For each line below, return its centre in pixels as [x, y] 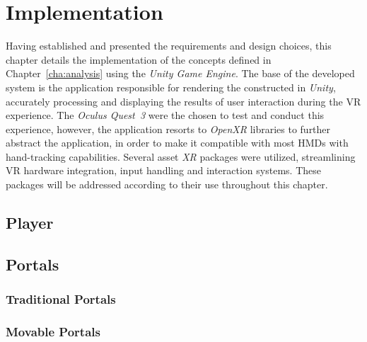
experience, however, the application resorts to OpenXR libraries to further [168, 129]
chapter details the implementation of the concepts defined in [139, 59]
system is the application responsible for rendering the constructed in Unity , [171, 87]
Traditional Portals [61, 299]
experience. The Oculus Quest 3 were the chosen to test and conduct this [165, 115]
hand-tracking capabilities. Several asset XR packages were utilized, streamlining [181, 156]
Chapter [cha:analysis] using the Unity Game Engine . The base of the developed [180, 73]
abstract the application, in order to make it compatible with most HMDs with [177, 143]
